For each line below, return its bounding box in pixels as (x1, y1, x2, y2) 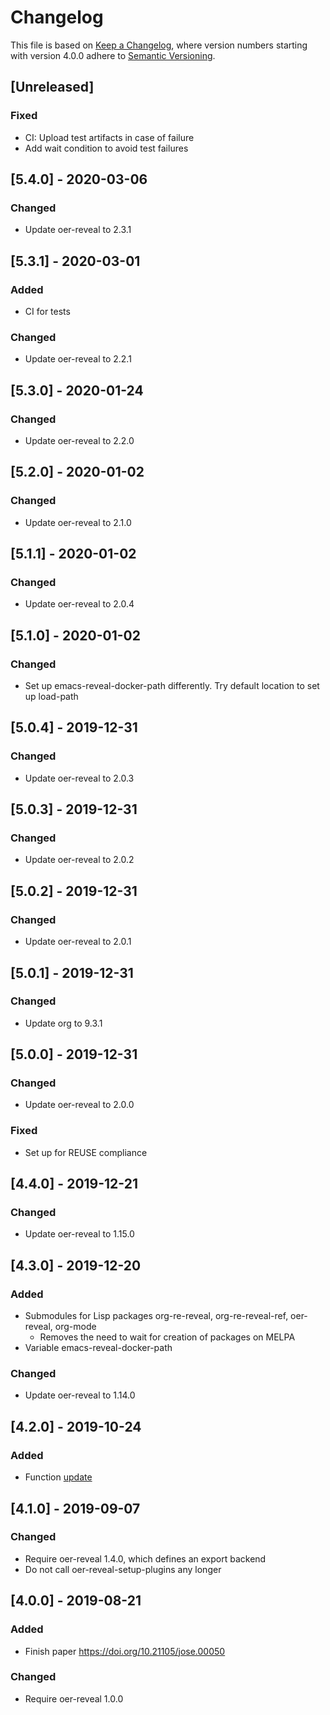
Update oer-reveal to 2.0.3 (24, 772, 135, 784)
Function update (24, 1471, 93, 1483)
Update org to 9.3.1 (24, 1017, 103, 1029)
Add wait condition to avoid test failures (24, 142, 189, 154)
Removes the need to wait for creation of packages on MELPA (39, 1331, 296, 1343)
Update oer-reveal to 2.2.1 (24, 353, 132, 365)
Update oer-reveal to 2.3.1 (24, 224, 132, 236)
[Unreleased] (10, 79, 95, 96)
